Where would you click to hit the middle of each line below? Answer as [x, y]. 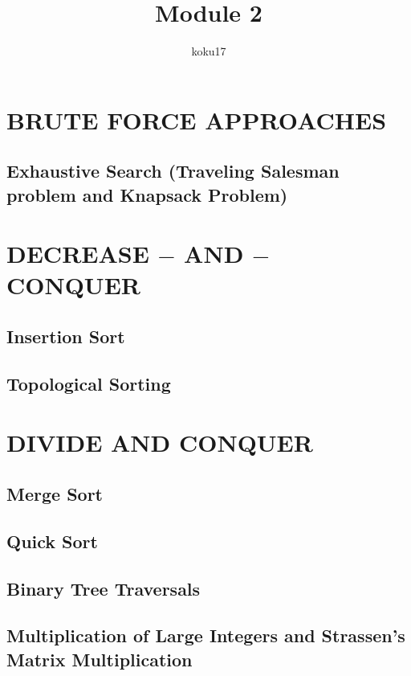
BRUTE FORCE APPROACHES [197, 119]
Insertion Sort [66, 336]
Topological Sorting [89, 383]
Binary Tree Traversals [104, 588]
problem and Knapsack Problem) [147, 194]
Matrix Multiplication [100, 659]
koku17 [209, 51]
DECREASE [78, 254]
